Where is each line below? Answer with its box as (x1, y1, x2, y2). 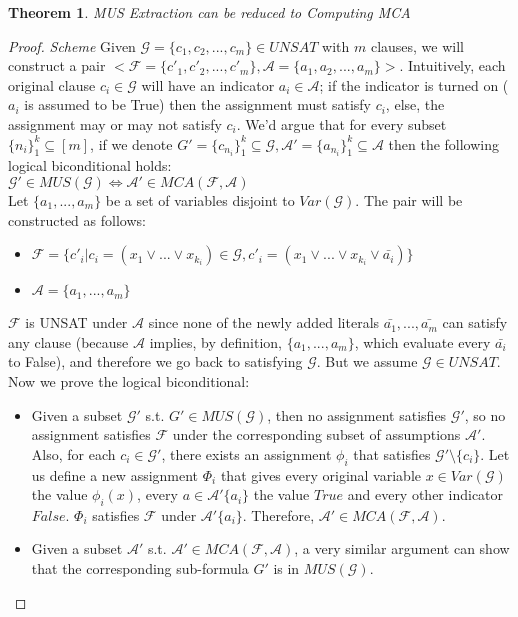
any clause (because (8, 331, 129, 352)
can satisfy (442, 312, 508, 333)
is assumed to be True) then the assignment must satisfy (24, 94, 371, 115)
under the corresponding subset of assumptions (172, 424, 461, 445)
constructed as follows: (8, 209, 146, 230)
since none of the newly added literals (148, 312, 380, 333)
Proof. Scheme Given (8, 35, 136, 56)
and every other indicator (347, 484, 504, 505)
